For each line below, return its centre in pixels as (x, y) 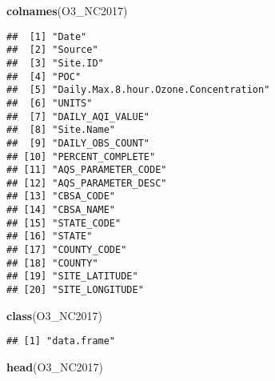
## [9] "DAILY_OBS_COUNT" (78, 143)
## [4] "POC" (44, 76)
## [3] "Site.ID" (55, 63)
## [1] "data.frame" (61, 341)
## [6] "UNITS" (50, 103)
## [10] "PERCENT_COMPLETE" (81, 156)
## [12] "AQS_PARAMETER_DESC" (87, 183)
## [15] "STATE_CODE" (64, 223)
